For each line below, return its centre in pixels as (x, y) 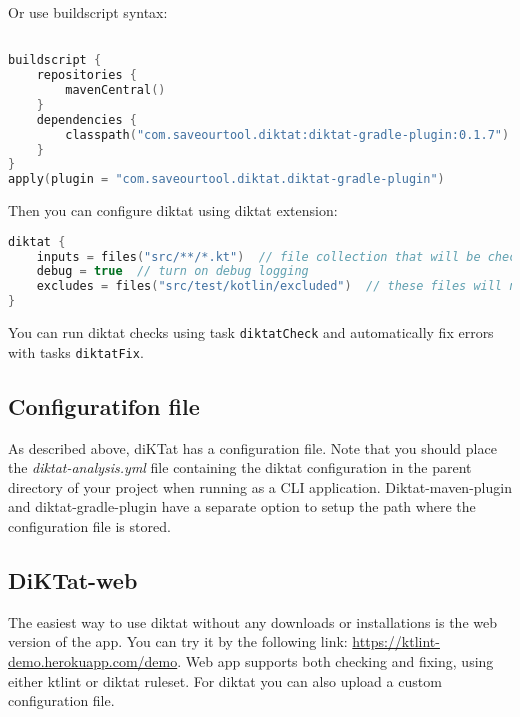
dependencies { (86, 119)
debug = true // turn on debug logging (172, 271)
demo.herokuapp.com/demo (93, 660)
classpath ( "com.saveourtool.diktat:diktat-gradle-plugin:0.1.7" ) (287, 134)
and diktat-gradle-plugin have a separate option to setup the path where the (242, 506)
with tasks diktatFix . (76, 351)
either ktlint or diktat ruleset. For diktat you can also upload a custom (225, 680)
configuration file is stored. (89, 525)
